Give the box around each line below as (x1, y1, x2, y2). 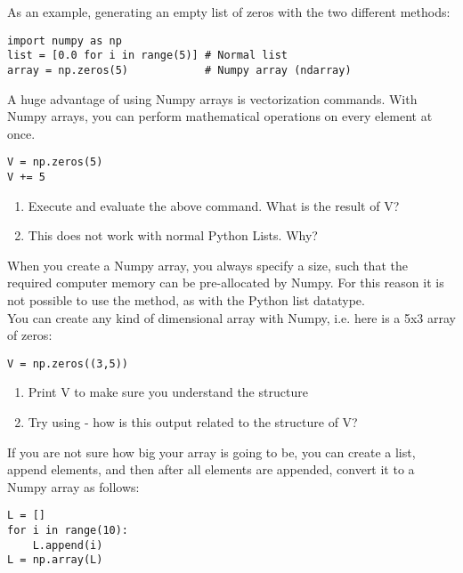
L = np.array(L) (7, 553, 103, 567)
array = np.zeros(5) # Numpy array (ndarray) (7, 63, 352, 77)
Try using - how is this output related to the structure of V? (28, 413, 358, 432)
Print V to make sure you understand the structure (28, 383, 308, 401)
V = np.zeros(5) (7, 156, 103, 169)
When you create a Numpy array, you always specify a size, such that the (7, 255, 408, 274)
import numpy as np (7, 34, 122, 47)
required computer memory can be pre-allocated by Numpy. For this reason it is (7, 273, 444, 292)
